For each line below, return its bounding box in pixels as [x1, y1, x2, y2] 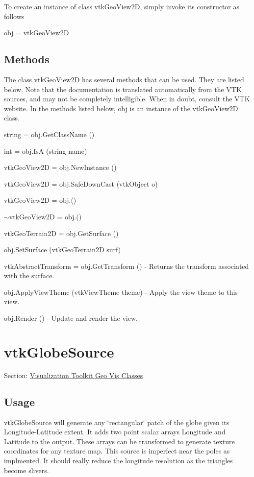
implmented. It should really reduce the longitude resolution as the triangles [4, 455, 233, 465]
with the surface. [4, 270, 54, 281]
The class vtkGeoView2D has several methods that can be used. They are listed [4, 74, 244, 84]
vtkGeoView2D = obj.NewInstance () [4, 162, 117, 172]
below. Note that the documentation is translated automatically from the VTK [4, 84, 242, 94]
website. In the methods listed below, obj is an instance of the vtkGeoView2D [4, 103, 238, 113]
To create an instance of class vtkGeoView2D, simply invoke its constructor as [4, 1, 240, 11]
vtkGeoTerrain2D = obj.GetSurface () [4, 228, 119, 238]
